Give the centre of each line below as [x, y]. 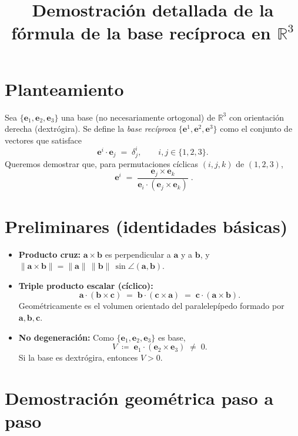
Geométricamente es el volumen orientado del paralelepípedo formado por [151, 306]
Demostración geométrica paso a [139, 397]
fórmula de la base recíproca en [141, 33]
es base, [172, 337]
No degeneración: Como [66, 337]
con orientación [256, 117]
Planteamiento [64, 89]
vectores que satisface [43, 140]
